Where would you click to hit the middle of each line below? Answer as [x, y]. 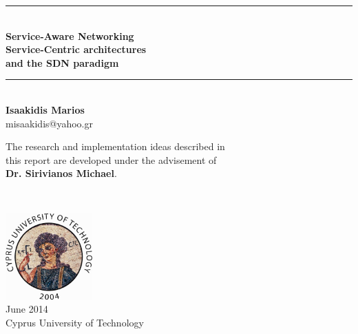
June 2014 [27, 309]
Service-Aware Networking [70, 35]
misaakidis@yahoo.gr [49, 123]
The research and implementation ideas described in [115, 146]
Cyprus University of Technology [75, 322]
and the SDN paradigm [62, 62]
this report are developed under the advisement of [111, 159]
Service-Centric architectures [76, 49]
